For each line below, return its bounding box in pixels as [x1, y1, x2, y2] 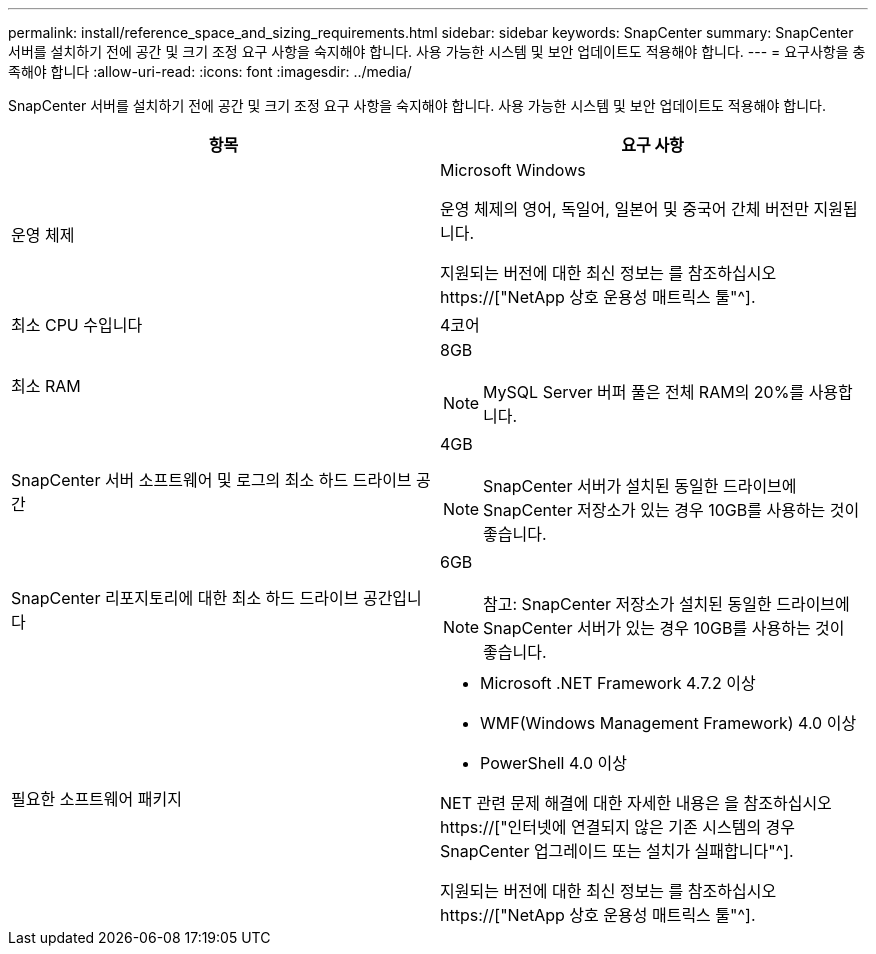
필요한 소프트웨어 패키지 [11, 789, 182, 809]
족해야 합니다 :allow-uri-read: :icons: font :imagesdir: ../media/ [8, 63, 412, 80]
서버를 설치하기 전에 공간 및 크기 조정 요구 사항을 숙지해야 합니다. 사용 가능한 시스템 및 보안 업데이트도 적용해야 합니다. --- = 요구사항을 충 [8, 43, 866, 60]
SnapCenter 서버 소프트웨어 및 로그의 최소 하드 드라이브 [11, 470, 412, 490]
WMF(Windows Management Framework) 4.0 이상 [480, 713, 857, 733]
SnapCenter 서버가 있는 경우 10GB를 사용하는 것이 [483, 618, 845, 638]
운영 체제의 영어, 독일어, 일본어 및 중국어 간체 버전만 [440, 199, 810, 219]
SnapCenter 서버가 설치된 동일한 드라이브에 [483, 476, 797, 496]
